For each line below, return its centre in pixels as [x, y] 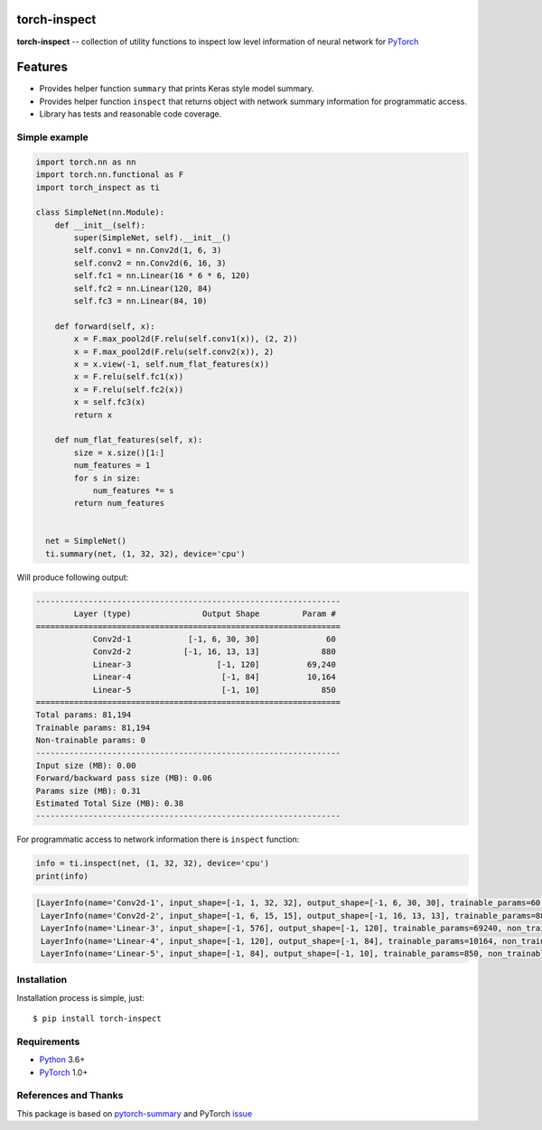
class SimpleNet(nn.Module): [100, 213]
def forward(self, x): [105, 326]
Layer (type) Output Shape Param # [205, 614]
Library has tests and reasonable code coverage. [131, 114]
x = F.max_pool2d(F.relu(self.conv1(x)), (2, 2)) [186, 339]
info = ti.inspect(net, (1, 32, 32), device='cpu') [153, 864]
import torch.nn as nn [86, 162]
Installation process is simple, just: [80, 997]
